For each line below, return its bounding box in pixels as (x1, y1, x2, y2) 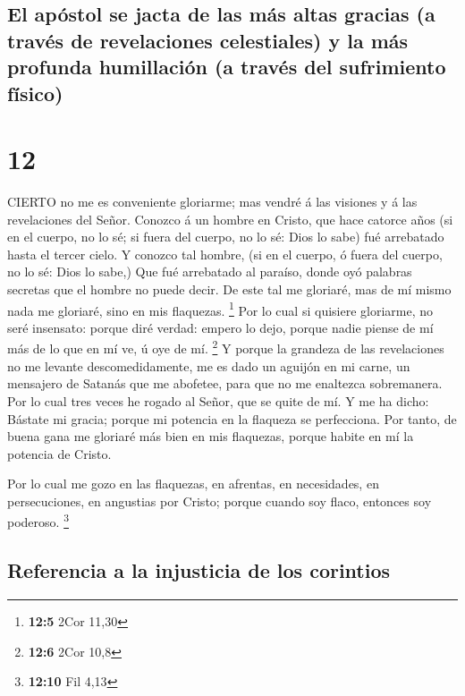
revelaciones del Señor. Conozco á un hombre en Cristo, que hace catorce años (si (7, 209, 453, 228)
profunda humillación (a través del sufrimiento (7, 53, 446, 81)
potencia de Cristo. (7, 444, 112, 463)
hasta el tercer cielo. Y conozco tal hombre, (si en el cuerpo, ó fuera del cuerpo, (7, 244, 443, 263)
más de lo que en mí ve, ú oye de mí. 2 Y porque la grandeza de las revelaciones (7, 336, 444, 358)
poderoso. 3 (7, 510, 69, 531)
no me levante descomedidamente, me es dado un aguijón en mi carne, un (7, 356, 410, 375)
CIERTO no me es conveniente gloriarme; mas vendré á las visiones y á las (7, 192, 418, 211)
